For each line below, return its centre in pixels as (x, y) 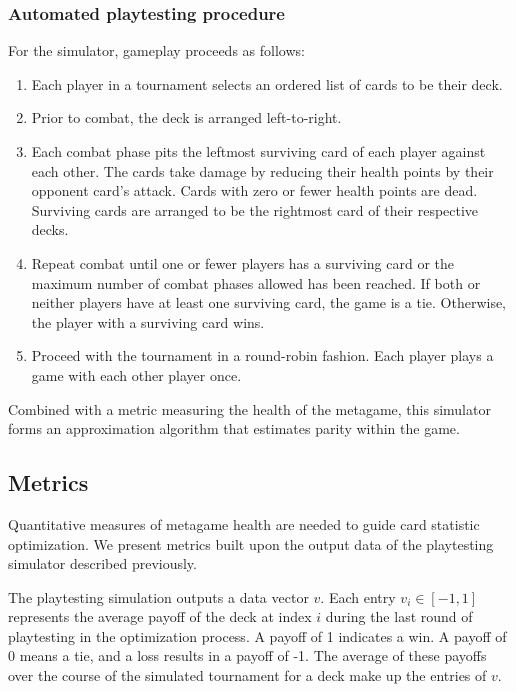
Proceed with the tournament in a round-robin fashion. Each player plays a (262, 355)
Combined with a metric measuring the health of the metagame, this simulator (249, 408)
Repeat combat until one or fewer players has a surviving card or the (242, 262)
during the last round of (399, 616)
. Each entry (358, 596)
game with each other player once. (136, 374)
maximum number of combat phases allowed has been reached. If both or (256, 282)
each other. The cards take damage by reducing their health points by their (262, 170)
